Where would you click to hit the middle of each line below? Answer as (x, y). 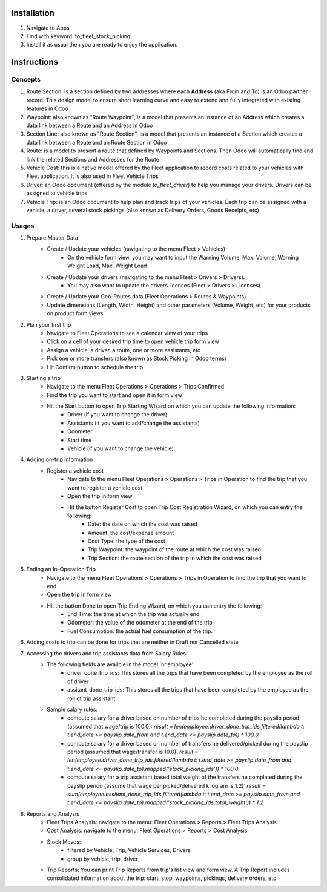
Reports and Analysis (53, 813)
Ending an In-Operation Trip (61, 569)
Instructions (35, 62)
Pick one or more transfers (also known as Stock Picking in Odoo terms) (137, 359)
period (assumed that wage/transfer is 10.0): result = (133, 752)
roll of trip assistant (91, 698)
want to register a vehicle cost (105, 488)
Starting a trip (43, 378)
